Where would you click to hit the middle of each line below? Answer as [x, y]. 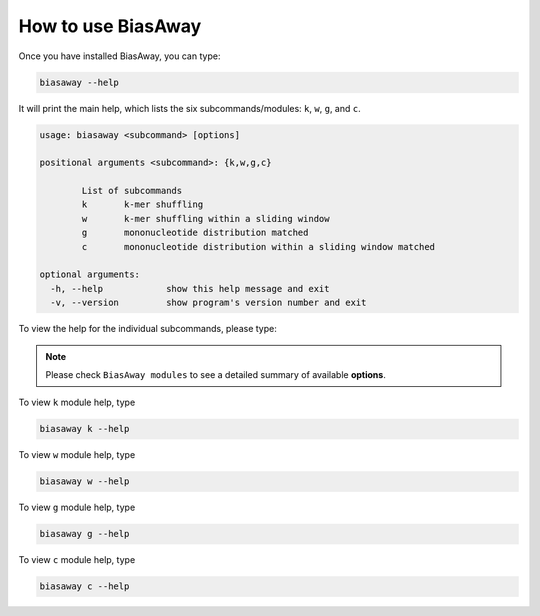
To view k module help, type [77, 402]
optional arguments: [89, 274]
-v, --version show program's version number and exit [208, 303]
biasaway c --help [84, 586]
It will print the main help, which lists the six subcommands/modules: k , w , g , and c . [189, 108]
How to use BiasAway [110, 26]
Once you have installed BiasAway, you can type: [119, 56]
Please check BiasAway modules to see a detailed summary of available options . [216, 374]
